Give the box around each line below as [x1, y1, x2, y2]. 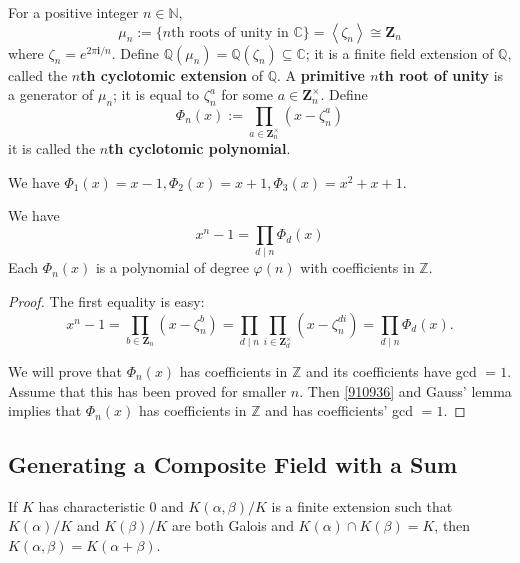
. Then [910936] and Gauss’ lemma [299, 380, 512, 401]
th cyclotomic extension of [80, 64, 264, 85]
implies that [8, 400, 82, 421]
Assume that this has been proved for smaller [8, 380, 287, 401]
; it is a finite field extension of [305, 42, 494, 63]
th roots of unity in [171, 25, 289, 40]
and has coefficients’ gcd [265, 400, 414, 421]
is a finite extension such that [271, 495, 453, 516]
